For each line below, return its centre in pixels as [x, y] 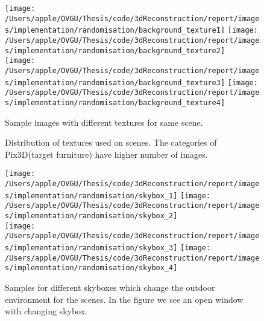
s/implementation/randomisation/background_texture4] [115, 102]
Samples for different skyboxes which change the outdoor [110, 287]
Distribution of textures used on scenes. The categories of [111, 142]
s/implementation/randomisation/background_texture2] [115, 50]
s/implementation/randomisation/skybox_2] [91, 216]
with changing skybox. [46, 311]
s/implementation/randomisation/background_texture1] [115, 31]
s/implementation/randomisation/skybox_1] [91, 196]
